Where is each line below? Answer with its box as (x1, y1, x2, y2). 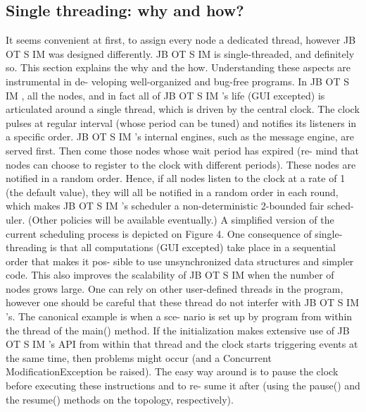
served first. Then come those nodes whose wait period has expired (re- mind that (6, 143, 359, 157)
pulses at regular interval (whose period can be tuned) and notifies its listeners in (6, 115, 357, 130)
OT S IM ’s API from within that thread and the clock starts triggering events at (6, 337, 358, 351)
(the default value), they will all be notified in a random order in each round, (6, 184, 339, 199)
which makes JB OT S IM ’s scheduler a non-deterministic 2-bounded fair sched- (6, 198, 354, 213)
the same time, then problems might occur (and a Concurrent (6, 350, 272, 365)
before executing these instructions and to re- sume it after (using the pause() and (6, 378, 360, 393)
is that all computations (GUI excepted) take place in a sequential (50, 240, 336, 255)
